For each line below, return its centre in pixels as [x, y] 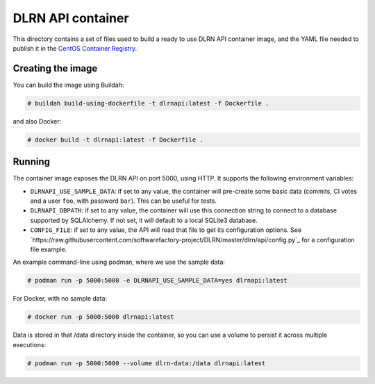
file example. [49, 249]
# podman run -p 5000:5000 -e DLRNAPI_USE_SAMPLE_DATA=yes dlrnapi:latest [158, 281]
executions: [30, 344]
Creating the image [55, 68]
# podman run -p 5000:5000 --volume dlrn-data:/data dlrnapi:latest [147, 363]
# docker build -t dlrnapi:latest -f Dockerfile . [116, 140]
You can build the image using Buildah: [68, 85]
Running [32, 162]
